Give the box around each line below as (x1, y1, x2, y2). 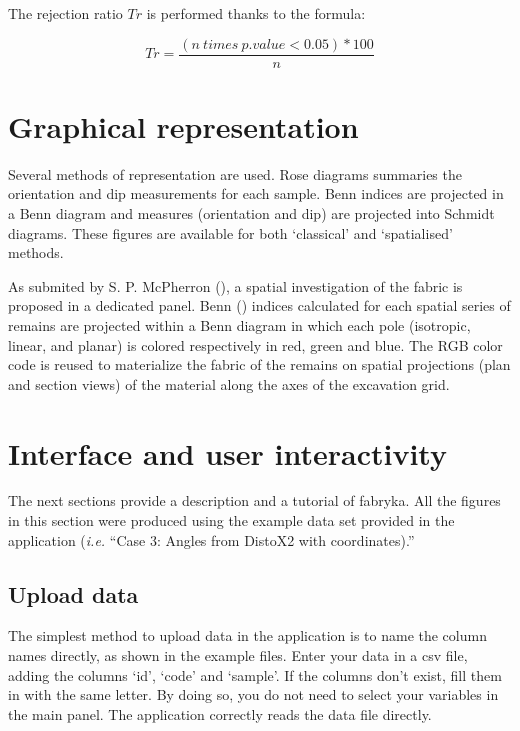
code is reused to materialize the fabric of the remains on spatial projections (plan (8, 354, 511, 375)
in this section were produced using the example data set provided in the (8, 510, 455, 531)
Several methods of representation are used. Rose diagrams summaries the (8, 163, 462, 184)
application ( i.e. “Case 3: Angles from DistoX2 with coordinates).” (8, 529, 415, 550)
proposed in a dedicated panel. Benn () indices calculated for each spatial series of (8, 295, 511, 316)
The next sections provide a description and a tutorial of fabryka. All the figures (8, 490, 501, 511)
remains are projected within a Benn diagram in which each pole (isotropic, (8, 314, 471, 335)
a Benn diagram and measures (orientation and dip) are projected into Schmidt (8, 202, 495, 223)
